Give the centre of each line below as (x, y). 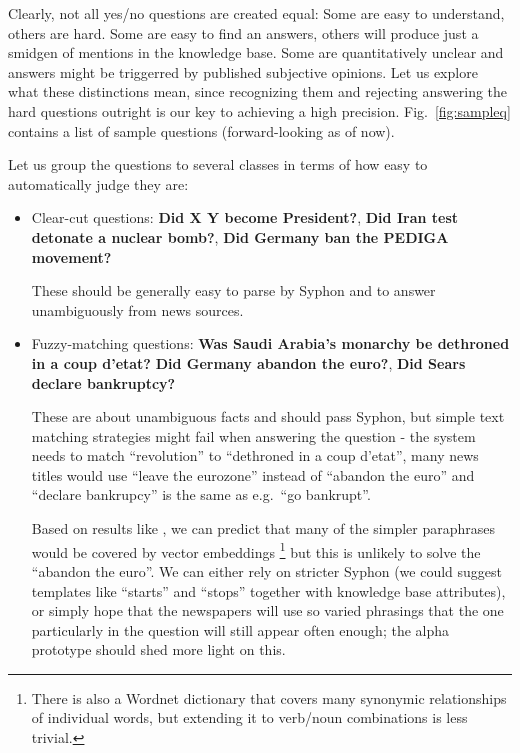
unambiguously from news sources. (137, 309)
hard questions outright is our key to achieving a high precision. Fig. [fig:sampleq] (259, 110)
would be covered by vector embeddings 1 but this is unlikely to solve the (256, 550)
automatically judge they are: (98, 183)
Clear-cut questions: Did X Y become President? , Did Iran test (245, 217)
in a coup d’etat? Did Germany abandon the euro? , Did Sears (248, 362)
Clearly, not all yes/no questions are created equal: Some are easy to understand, (256, 13)
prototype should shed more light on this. (158, 649)
